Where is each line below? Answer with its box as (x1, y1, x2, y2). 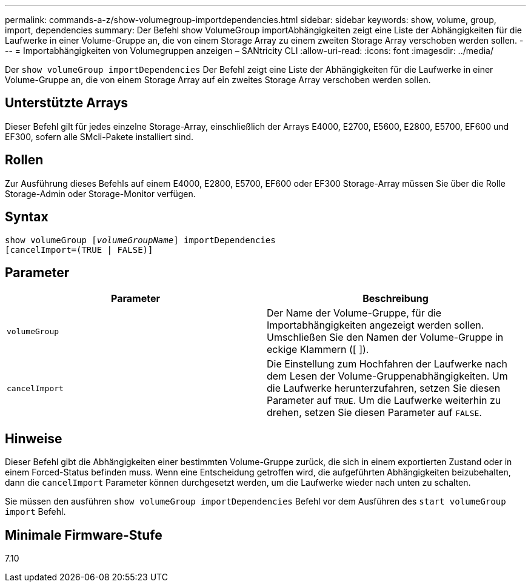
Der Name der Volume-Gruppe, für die (267, 307, 442, 320)
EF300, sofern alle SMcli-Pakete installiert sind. (5, 131, 194, 142)
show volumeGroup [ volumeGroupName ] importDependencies (5, 235, 276, 245)
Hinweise (5, 431, 62, 446)
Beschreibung (362, 292, 429, 305)
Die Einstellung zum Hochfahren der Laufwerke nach (267, 358, 508, 371)
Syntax (5, 209, 48, 225)
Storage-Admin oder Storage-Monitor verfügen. (5, 188, 196, 199)
